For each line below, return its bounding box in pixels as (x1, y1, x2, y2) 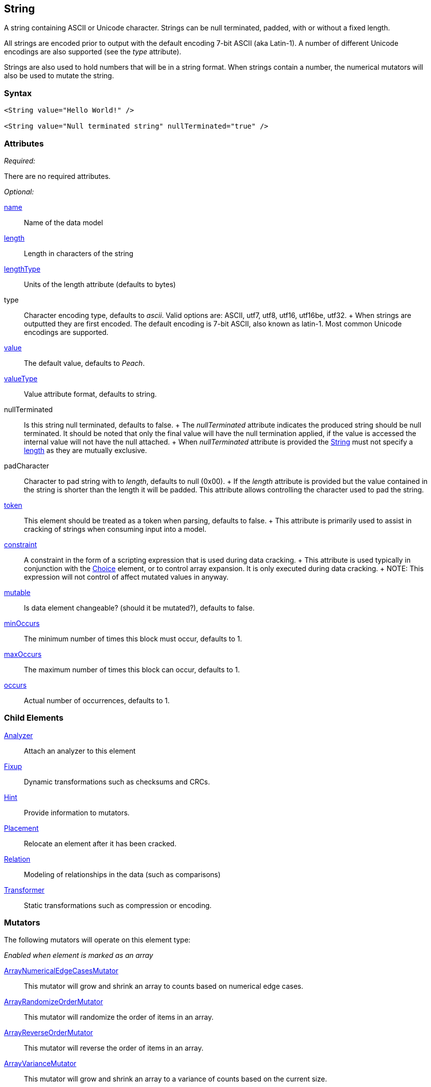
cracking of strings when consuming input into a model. (24, 524, 207, 533)
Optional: (4, 187, 34, 196)
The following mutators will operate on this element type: (4, 935, 191, 944)
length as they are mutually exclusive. (24, 446, 147, 455)
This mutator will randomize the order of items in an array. (24, 1013, 214, 1022)
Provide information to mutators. (24, 808, 130, 817)
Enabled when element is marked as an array (4, 951, 153, 960)
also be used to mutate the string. (4, 71, 114, 80)
